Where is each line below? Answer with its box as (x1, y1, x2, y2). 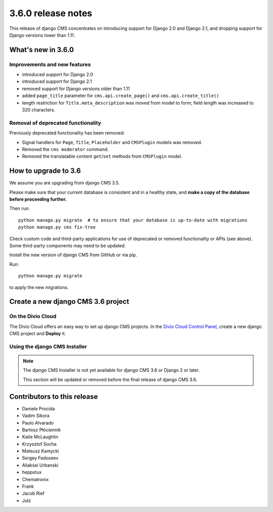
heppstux (22, 469, 42, 475)
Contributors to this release (9, 392, 98, 401)
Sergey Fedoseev (22, 455, 59, 461)
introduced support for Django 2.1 (22, 78, 92, 84)
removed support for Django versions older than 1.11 (22, 85, 130, 91)
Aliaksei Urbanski (22, 462, 59, 468)
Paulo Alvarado (22, 420, 54, 426)
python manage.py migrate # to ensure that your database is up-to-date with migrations (18, 217, 248, 223)
